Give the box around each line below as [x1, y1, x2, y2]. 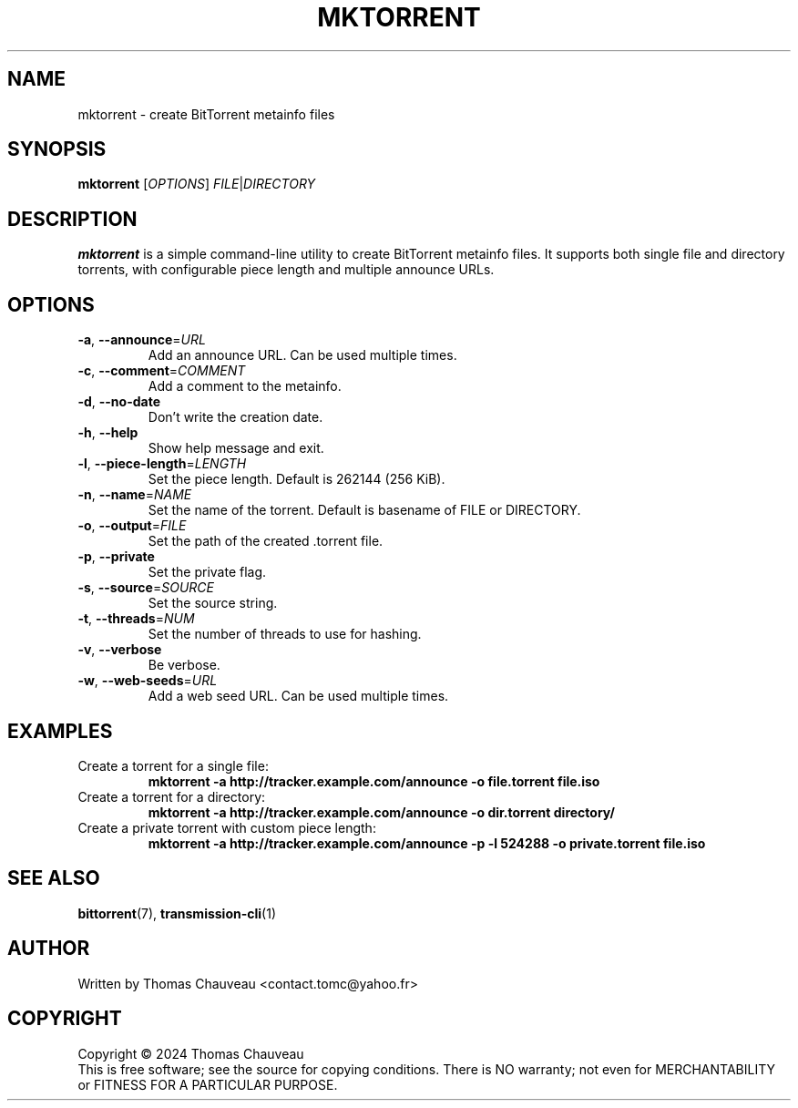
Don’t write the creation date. [148, 409, 323, 426]
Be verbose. [148, 657, 220, 673]
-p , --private [77, 549, 155, 565]
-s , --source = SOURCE [77, 580, 214, 596]
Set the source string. [148, 595, 278, 611]
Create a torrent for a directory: [77, 788, 266, 805]
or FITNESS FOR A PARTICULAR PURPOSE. [77, 1076, 338, 1093]
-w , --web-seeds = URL [77, 672, 218, 689]
